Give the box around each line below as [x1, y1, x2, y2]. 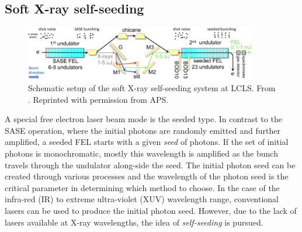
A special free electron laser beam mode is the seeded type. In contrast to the [5, 113, 282, 125]
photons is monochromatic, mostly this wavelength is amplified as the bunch [5, 147, 278, 160]
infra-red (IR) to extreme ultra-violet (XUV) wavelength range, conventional [5, 193, 279, 205]
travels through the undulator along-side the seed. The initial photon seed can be [5, 158, 296, 171]
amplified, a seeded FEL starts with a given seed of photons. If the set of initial [5, 136, 289, 148]
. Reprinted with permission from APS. [28, 93, 169, 105]
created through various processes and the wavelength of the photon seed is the [5, 170, 289, 182]
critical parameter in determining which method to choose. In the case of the [5, 181, 280, 193]
